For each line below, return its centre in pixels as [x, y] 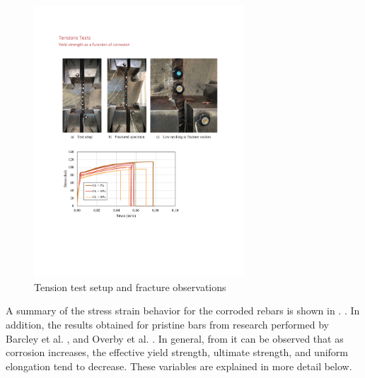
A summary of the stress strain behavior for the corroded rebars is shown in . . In [183, 311]
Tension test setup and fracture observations [130, 287]
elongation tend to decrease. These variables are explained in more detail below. [179, 366]
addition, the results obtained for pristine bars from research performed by [167, 324]
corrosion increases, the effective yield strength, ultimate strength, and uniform [177, 352]
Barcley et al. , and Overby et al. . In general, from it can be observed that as [175, 338]
